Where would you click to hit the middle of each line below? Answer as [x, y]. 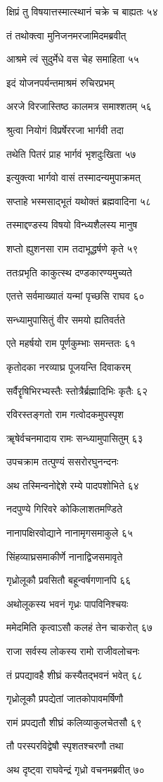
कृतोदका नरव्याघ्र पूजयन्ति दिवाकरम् [69, 366]
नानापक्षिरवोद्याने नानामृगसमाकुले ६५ [70, 533]
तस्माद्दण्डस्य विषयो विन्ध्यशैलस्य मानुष [72, 225]
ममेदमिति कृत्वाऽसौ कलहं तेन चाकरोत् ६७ [80, 627]
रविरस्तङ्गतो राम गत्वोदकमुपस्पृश [65, 414]
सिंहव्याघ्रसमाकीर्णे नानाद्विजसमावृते [65, 556]
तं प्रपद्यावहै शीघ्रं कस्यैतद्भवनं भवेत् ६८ [75, 674]
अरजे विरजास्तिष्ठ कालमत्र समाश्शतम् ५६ [79, 106]
